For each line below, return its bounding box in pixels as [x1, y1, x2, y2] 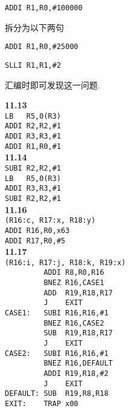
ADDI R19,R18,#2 [43, 369, 109, 378]
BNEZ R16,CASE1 [43, 278, 104, 288]
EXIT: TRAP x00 [5, 399, 78, 408]
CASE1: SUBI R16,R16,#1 [5, 309, 109, 318]
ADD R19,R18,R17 [43, 288, 113, 297]
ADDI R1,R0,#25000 [5, 42, 78, 51]
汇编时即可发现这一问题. [5, 78, 100, 91]
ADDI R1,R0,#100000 [5, 4, 83, 12]
